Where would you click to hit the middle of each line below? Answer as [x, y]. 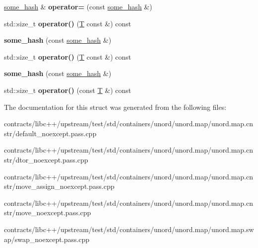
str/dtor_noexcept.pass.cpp [46, 159]
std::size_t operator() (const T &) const [68, 90]
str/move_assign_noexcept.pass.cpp [59, 186]
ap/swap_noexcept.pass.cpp [47, 239]
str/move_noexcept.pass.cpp [48, 212]
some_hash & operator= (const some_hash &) [78, 6]
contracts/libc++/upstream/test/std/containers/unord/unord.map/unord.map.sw [129, 229]
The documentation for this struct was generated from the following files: [115, 107]
